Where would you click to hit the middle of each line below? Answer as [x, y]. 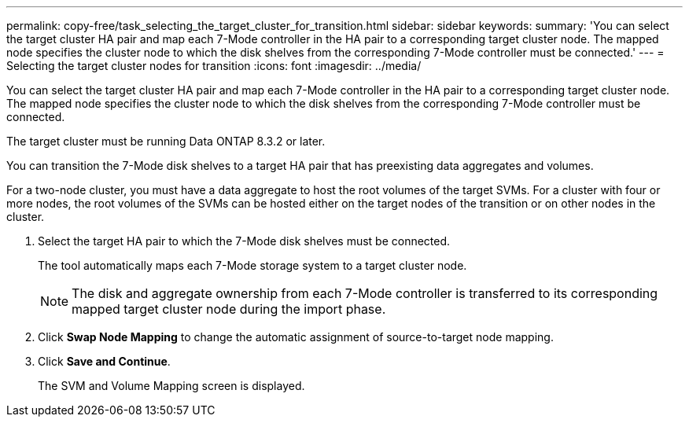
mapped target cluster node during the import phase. [229, 309]
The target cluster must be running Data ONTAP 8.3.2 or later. [166, 141]
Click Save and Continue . [104, 361]
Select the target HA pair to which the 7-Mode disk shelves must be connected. [244, 241]
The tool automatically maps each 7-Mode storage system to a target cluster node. [252, 265]
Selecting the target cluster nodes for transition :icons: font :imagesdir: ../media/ [214, 66]
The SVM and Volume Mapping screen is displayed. [171, 386]
